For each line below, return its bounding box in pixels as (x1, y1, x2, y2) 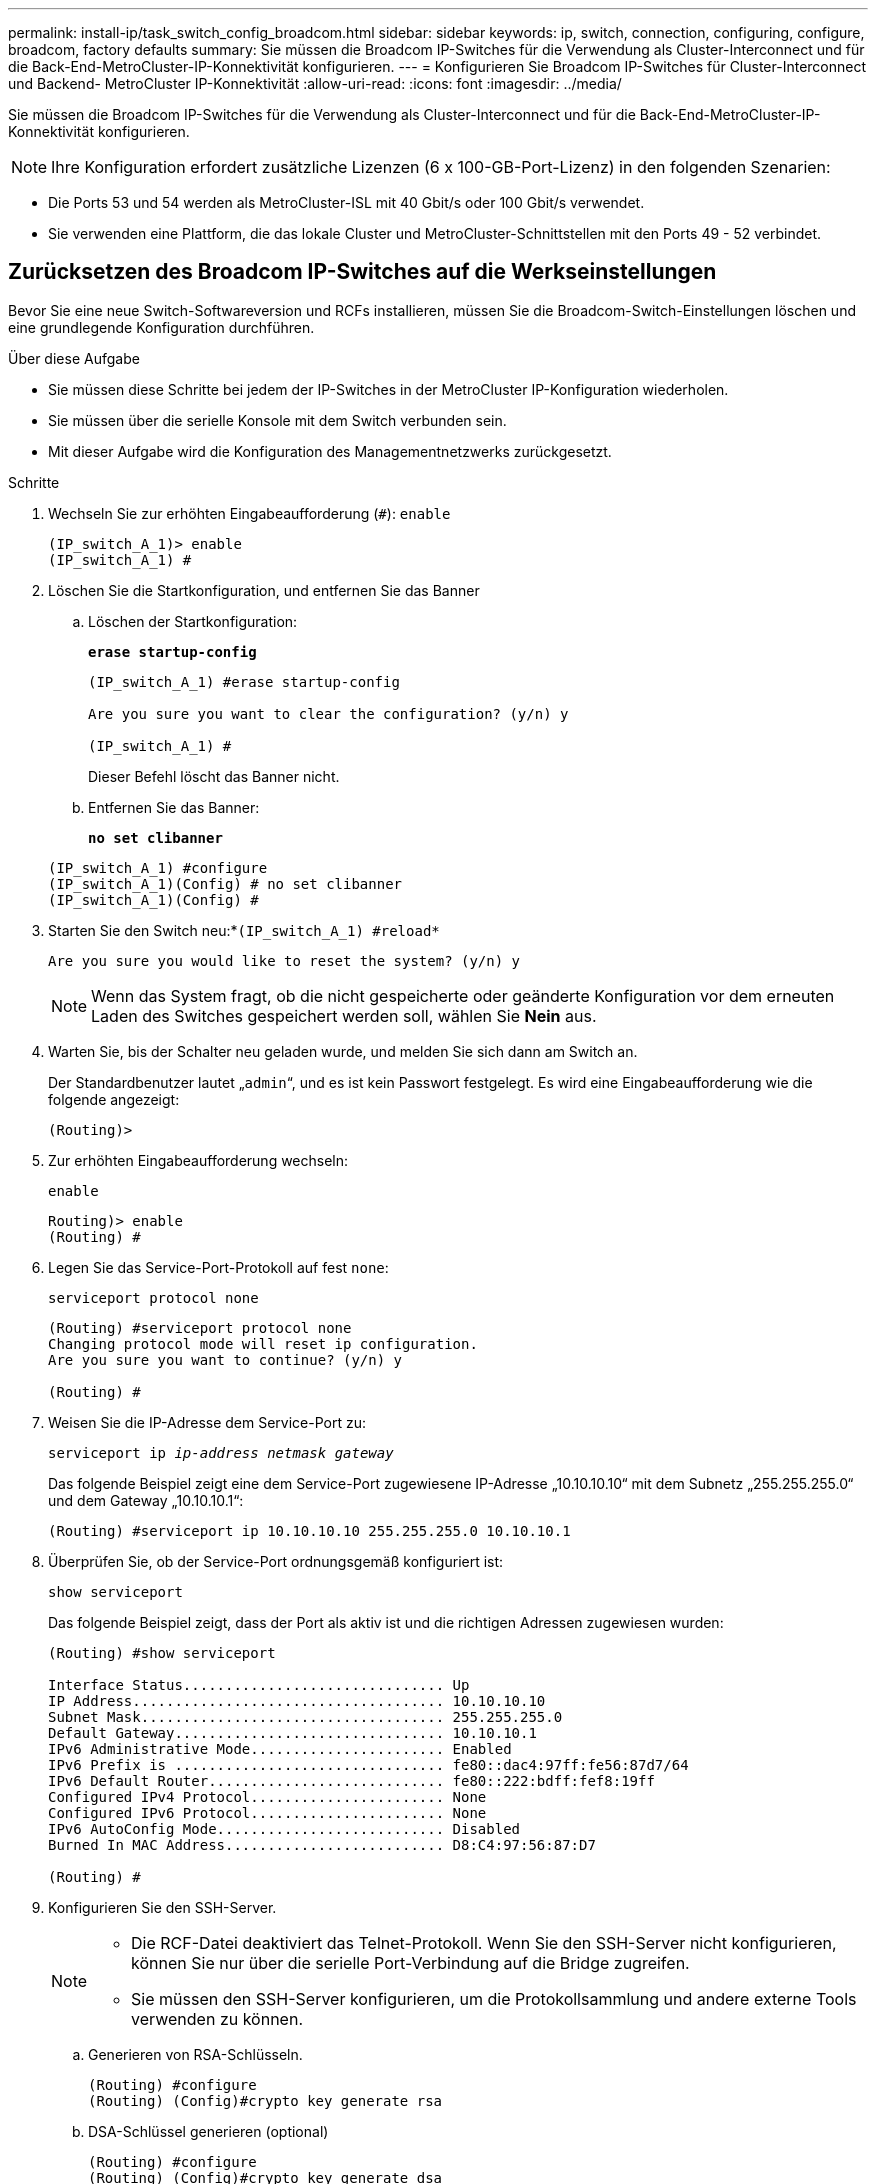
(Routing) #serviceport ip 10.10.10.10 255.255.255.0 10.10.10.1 (48, 1522, 571, 1539)
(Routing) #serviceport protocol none (48, 1319, 352, 1336)
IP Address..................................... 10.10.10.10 (48, 1692, 546, 1709)
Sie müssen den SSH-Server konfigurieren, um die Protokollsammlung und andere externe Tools (131, 1988, 857, 2009)
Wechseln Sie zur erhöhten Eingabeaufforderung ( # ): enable (48, 504, 451, 522)
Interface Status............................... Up (48, 1676, 470, 1693)
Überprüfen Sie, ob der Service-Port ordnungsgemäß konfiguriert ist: (48, 1552, 504, 1570)
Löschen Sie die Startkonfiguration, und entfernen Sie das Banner (48, 581, 480, 599)
